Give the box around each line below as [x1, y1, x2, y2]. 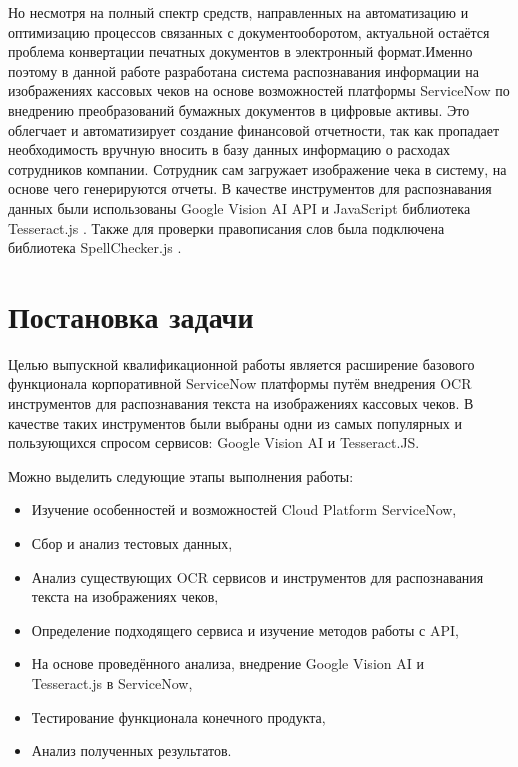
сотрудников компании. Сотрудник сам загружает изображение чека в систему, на [8, 158, 507, 179]
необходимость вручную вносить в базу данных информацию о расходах [8, 139, 451, 160]
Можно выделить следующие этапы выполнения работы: [8, 465, 354, 486]
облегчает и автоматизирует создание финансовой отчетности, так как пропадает [8, 119, 500, 140]
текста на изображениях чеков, [31, 586, 219, 607]
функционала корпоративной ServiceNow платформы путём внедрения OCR [8, 373, 472, 394]
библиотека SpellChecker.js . [8, 237, 182, 258]
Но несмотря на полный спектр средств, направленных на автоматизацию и [8, 2, 469, 22]
